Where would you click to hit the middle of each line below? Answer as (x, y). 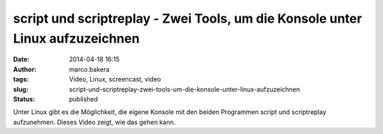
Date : (21, 60)
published (84, 99)
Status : (24, 99)
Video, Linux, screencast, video (115, 79)
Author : (25, 69)
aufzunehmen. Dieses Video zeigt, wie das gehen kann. (94, 122)
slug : (21, 89)
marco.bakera (89, 69)
